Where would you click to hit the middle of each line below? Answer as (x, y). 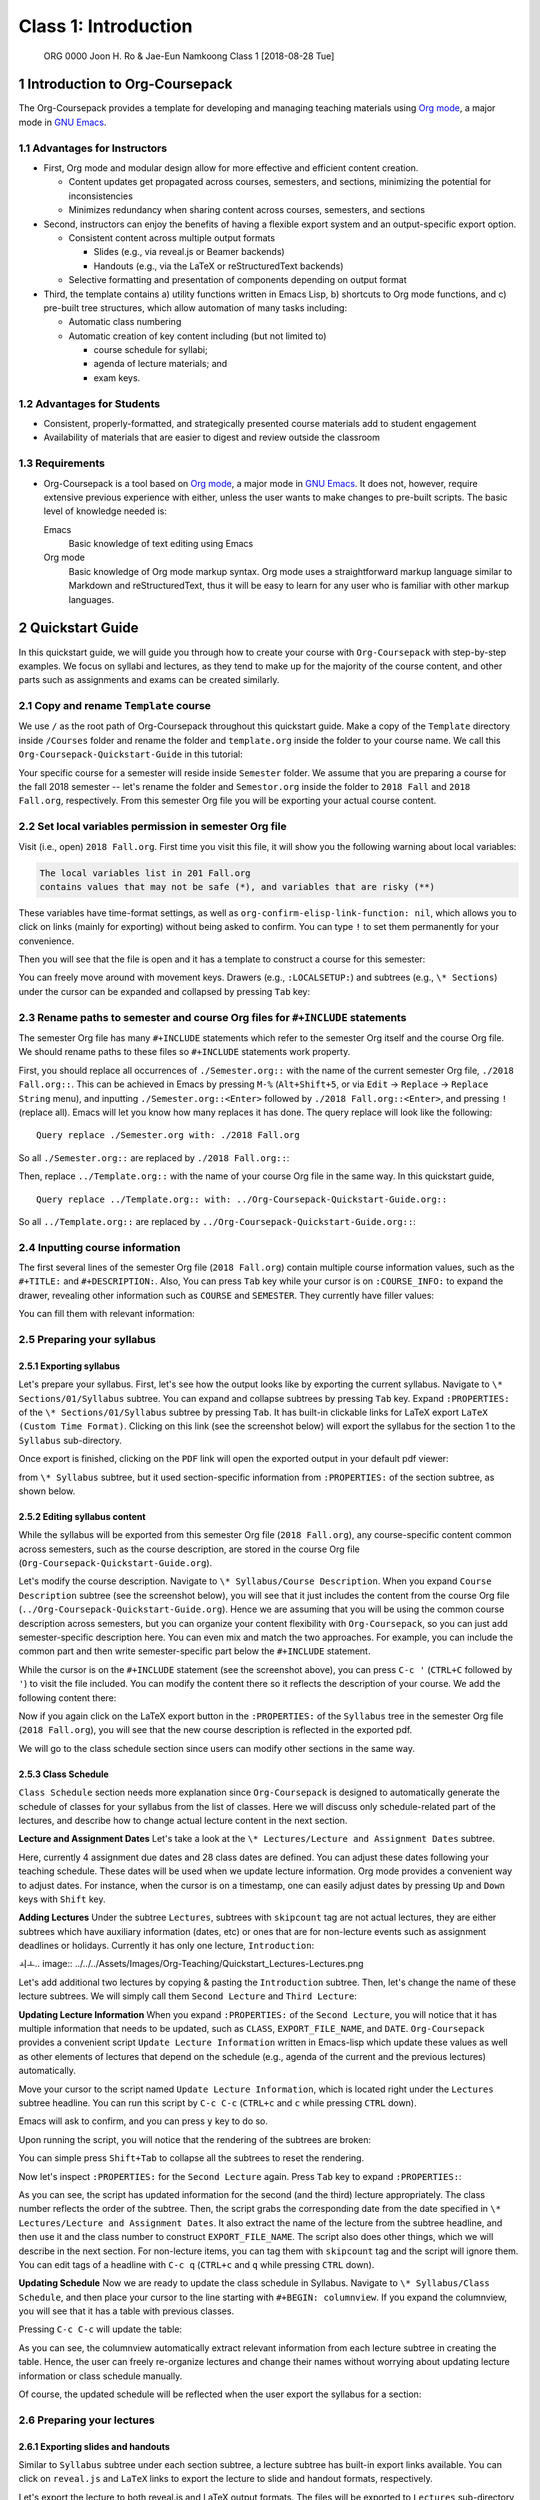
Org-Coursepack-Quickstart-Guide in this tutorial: (131, 754)
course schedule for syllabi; (151, 350)
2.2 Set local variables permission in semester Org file (152, 827)
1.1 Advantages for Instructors (93, 148)
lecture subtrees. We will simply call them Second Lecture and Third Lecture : (187, 1996)
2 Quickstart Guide (78, 628)
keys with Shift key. (62, 1899)
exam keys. (117, 377)
